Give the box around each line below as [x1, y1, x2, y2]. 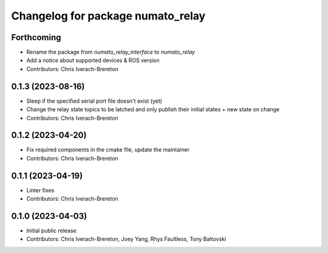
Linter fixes [26, 186, 55, 194]
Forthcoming [11, 32, 61, 43]
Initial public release [26, 227, 77, 234]
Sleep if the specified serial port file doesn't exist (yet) [26, 97, 162, 105]
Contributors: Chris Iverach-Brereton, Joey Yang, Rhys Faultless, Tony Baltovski [26, 235, 227, 243]
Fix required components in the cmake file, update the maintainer [26, 146, 190, 153]
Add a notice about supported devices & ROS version [26, 57, 160, 64]
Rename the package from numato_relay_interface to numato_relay [26, 49, 196, 56]
